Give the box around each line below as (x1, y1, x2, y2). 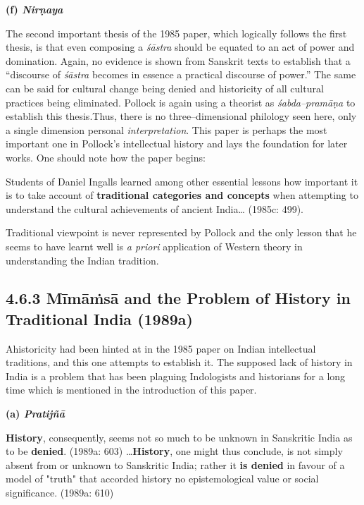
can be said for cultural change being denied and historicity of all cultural (6, 80, 324, 95)
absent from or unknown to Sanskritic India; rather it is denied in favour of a (6, 457, 345, 472)
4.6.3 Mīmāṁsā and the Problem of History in (6, 287, 351, 309)
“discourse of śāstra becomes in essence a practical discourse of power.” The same (6, 67, 356, 82)
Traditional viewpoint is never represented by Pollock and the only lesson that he (6, 225, 357, 240)
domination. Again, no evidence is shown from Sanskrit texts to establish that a (6, 53, 351, 68)
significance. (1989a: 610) (6, 485, 114, 500)
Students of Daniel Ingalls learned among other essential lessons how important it (6, 174, 358, 188)
